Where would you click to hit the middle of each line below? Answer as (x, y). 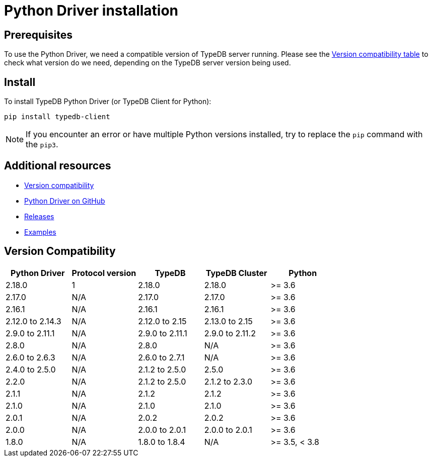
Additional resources (58, 166)
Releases (39, 216)
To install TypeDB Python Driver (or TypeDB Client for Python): (108, 102)
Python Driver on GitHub (65, 201)
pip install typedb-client (57, 117)
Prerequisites (38, 35)
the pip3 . (42, 145)
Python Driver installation (91, 11)
